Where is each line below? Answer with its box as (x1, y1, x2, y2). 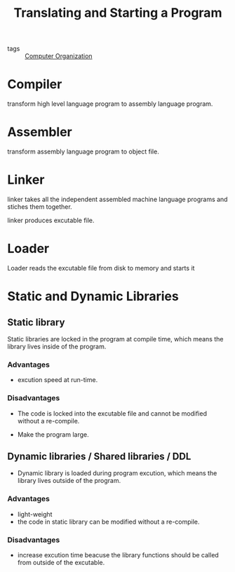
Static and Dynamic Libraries (7, 289, 179, 304)
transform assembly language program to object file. (7, 147, 159, 156)
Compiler (7, 76, 62, 93)
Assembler (7, 124, 72, 140)
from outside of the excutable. (17, 558, 105, 566)
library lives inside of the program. (7, 342, 107, 350)
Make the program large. (17, 430, 89, 439)
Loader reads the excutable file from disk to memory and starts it (7, 264, 195, 272)
